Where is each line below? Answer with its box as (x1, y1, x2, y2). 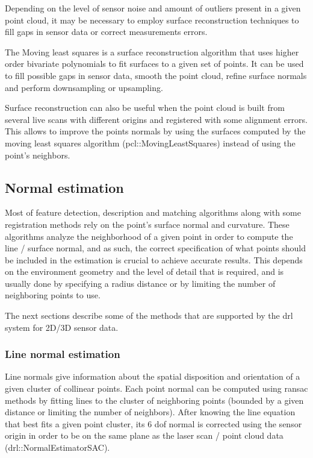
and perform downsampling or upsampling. (5, 81, 163, 93)
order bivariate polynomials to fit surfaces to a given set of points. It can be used (5, 57, 304, 70)
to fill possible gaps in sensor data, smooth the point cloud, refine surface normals (5, 69, 307, 81)
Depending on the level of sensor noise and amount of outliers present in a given (5, 2, 301, 14)
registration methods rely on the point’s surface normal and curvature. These (5, 218, 290, 230)
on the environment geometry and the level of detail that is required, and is (5, 265, 284, 278)
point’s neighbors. (5, 148, 70, 161)
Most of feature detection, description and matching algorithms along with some (5, 206, 301, 219)
